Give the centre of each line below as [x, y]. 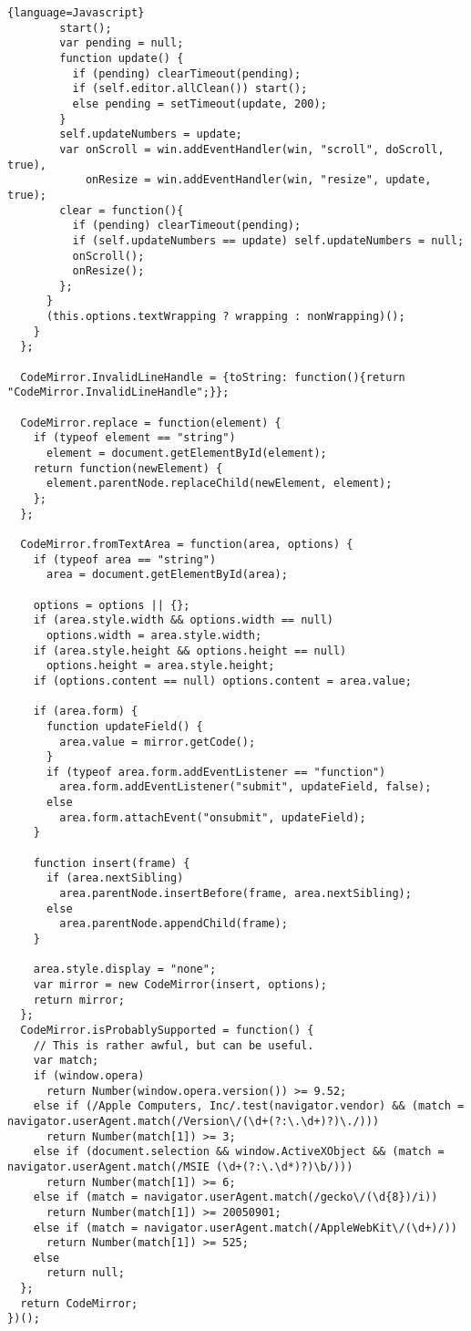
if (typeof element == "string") [134, 438]
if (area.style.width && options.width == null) [183, 620]
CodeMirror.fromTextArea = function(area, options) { [187, 544]
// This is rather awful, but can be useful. [174, 1045]
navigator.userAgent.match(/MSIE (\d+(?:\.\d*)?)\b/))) [180, 1166]
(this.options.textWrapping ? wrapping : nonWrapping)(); [225, 317]
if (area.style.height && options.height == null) [190, 650]
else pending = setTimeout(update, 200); [200, 103]
